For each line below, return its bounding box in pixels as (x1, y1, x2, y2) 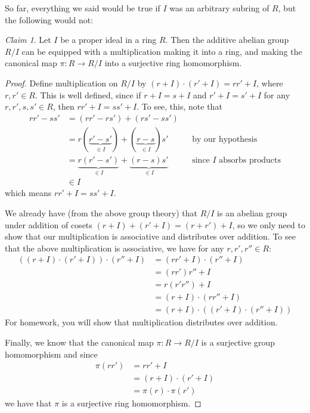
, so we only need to (232, 218, 305, 231)
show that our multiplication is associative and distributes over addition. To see (5, 230, 296, 243)
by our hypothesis (192, 135, 258, 144)
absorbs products (219, 156, 281, 164)
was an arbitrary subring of (169, 2, 269, 14)
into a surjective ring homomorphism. (104, 57, 242, 69)
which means (5, 187, 52, 199)
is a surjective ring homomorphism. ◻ (61, 397, 201, 409)
